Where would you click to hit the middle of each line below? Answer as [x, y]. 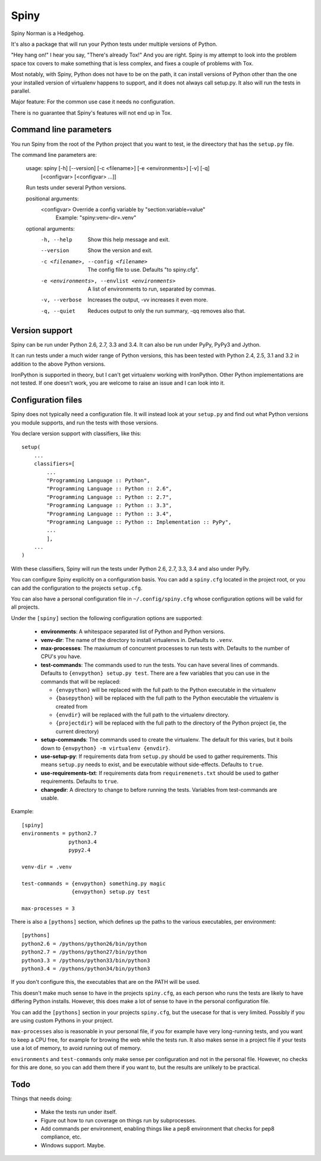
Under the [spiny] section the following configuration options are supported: [107, 618]
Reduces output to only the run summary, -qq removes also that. [167, 311]
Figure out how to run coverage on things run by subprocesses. [119, 1120]
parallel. [21, 91]
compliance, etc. [61, 1137]
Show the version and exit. [120, 250]
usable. [50, 798]
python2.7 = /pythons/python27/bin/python [84, 952]
